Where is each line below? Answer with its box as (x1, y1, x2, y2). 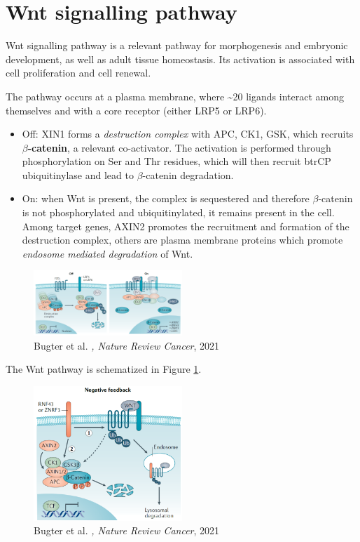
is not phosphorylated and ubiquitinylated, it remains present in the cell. (22, 205, 335, 220)
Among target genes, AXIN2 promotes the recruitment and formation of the (22, 218, 349, 233)
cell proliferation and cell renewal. (6, 65, 151, 80)
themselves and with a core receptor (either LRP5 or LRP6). (6, 103, 267, 117)
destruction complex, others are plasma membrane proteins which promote (22, 232, 343, 247)
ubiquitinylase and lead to (22, 167, 134, 182)
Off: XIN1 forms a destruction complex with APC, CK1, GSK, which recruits (22, 126, 354, 141)
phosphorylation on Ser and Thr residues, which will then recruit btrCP (22, 154, 331, 168)
